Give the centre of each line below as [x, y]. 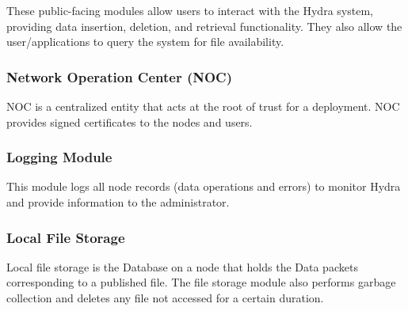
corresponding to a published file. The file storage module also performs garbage [201, 282]
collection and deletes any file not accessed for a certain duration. [165, 298]
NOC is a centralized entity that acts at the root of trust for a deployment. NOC [203, 106]
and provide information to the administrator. [118, 202]
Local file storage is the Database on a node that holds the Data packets [182, 266]
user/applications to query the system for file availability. [145, 42]
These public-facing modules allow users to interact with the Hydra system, [190, 10]
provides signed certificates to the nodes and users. [130, 121]
